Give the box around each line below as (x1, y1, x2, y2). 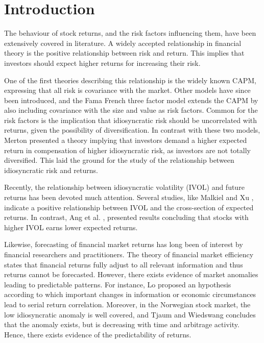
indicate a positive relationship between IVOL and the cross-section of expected (4, 202, 254, 212)
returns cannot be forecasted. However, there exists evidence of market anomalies (4, 269, 258, 280)
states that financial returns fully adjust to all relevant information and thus (4, 259, 243, 269)
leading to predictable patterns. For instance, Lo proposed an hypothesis (4, 279, 231, 289)
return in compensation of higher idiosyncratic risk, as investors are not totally (4, 144, 251, 155)
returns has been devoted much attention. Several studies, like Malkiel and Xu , (4, 192, 254, 203)
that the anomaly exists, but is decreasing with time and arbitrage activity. (4, 319, 239, 330)
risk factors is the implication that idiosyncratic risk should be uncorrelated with (4, 114, 257, 125)
